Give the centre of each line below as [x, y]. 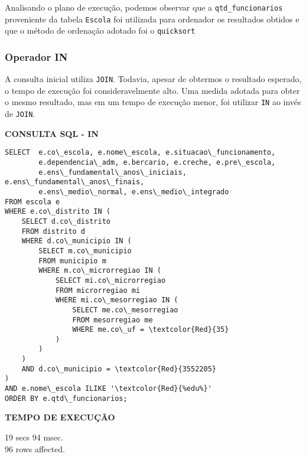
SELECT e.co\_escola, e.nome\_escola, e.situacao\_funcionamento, [140, 153]
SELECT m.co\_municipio [85, 251]
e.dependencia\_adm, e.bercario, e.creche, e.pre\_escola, [157, 162]
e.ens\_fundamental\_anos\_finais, [75, 182]
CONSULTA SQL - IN [52, 133]
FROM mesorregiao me [113, 320]
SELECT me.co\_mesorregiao [125, 310]
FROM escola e [32, 202]
